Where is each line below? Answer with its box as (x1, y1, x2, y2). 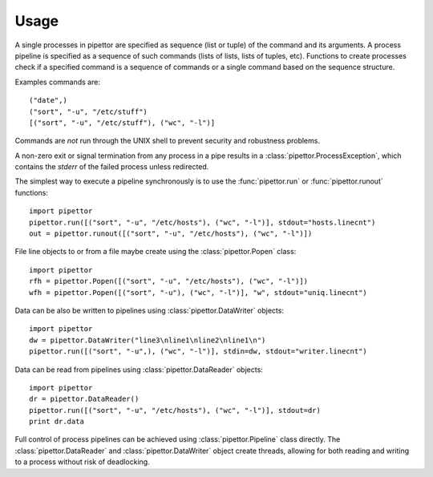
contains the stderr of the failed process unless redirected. (14, 162, 209, 172)
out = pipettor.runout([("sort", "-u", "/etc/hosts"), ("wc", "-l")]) (29, 229, 313, 238)
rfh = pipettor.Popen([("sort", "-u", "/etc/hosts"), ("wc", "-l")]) (29, 277, 309, 286)
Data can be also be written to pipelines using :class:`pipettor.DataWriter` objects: (14, 305, 285, 315)
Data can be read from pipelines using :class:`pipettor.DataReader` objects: (14, 365, 264, 374)
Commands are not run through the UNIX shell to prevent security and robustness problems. (14, 136, 321, 146)
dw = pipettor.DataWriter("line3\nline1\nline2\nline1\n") (29, 335, 266, 345)
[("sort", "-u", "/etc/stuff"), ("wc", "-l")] (29, 118, 216, 127)
